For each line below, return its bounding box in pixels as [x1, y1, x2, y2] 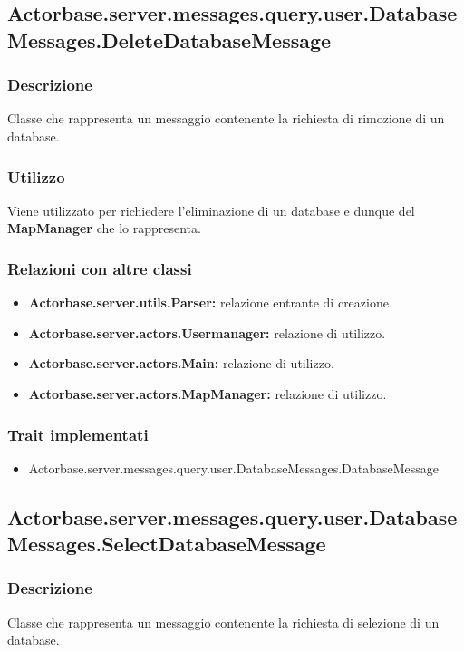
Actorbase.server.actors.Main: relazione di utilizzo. [28, 354, 334, 373]
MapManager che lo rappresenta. [7, 219, 201, 238]
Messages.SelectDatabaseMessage [7, 530, 326, 558]
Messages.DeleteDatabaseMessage [7, 25, 332, 54]
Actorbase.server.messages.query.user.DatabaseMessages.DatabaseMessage [28, 458, 440, 477]
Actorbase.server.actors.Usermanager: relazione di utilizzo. [28, 323, 386, 342]
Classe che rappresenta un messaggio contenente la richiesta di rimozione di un [7, 109, 445, 128]
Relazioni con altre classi [7, 257, 192, 279]
